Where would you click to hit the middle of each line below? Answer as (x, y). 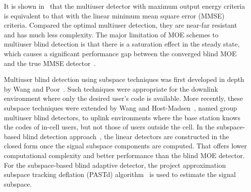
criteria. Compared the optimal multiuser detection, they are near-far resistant (121, 25)
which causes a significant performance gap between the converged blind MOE (120, 53)
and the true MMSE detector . (50, 63)
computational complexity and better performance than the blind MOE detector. (125, 155)
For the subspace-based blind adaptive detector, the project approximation (115, 165)
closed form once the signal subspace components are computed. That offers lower (125, 146)
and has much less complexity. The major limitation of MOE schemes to (111, 34)
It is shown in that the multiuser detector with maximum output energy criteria (125, 6)
